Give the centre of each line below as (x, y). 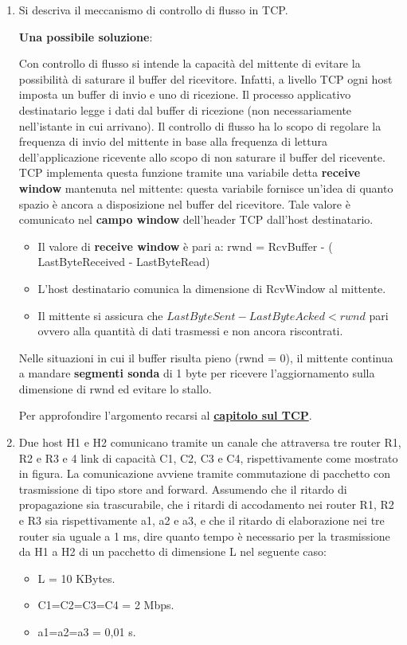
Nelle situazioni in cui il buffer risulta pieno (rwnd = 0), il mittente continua (206, 357)
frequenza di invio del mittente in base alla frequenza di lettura (173, 141)
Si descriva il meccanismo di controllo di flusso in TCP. (153, 10)
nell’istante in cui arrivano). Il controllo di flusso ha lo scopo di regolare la (200, 125)
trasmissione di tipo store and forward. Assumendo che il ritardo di (183, 489)
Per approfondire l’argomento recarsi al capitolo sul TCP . (165, 415)
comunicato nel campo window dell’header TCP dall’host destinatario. (196, 219)
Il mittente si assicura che (100, 315)
